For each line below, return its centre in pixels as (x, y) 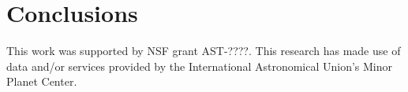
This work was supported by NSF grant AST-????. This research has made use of (204, 51)
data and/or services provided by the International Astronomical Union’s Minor (200, 66)
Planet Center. (42, 81)
